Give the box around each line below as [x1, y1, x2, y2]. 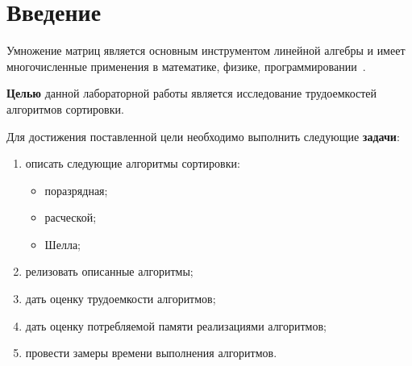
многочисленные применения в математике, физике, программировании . [6, 57, 366, 74]
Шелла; [44, 235, 81, 252]
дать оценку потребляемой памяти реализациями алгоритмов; [25, 317, 327, 334]
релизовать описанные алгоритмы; [25, 263, 194, 280]
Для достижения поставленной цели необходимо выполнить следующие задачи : [6, 127, 400, 144]
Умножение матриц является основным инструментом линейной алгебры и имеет [6, 42, 406, 59]
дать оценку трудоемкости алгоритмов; [25, 290, 216, 307]
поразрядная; [44, 181, 108, 198]
